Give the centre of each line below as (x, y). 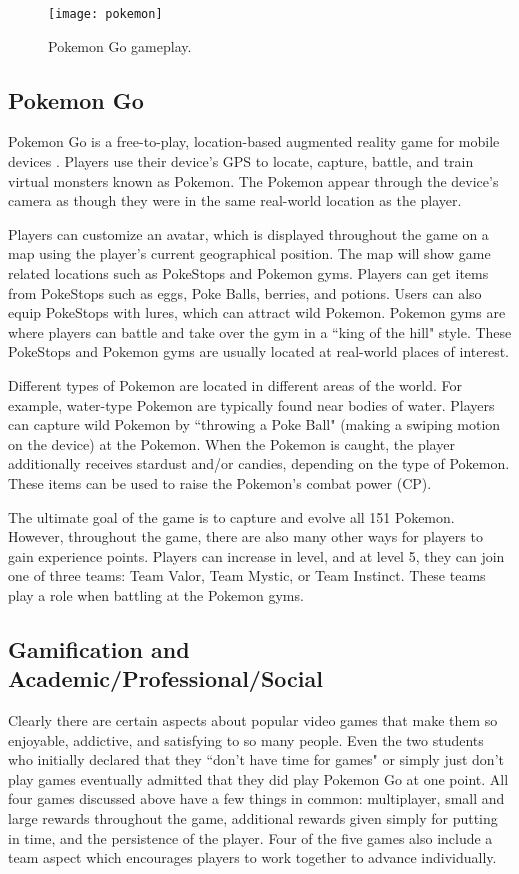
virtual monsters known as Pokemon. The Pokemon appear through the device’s (253, 180)
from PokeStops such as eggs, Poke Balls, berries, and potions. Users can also (245, 292)
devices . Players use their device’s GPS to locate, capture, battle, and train (241, 161)
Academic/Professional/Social (165, 678)
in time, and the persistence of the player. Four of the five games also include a (250, 837)
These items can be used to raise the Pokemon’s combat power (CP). (220, 482)
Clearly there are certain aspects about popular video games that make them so (253, 720)
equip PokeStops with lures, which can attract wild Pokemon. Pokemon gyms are (257, 312)
